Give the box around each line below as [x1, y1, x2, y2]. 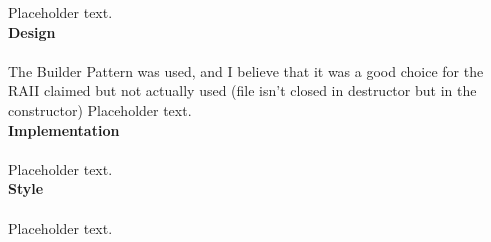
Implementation [8, 119, 120, 140]
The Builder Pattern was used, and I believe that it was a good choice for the [8, 60, 484, 81]
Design [8, 21, 56, 42]
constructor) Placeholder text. [8, 99, 192, 120]
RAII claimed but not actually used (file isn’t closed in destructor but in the [8, 80, 477, 101]
